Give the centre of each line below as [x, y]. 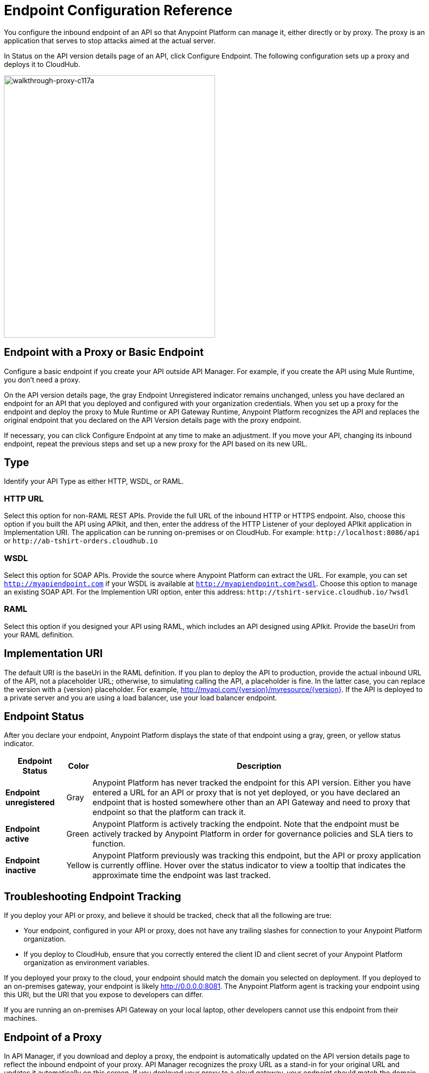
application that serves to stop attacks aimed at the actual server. [110, 40]
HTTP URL [24, 498]
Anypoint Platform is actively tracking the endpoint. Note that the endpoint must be [246, 824]
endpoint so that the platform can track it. [169, 812]
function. [109, 844]
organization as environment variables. [87, 963]
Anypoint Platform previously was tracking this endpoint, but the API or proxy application [257, 856]
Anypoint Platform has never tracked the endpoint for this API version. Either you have [252, 783]
